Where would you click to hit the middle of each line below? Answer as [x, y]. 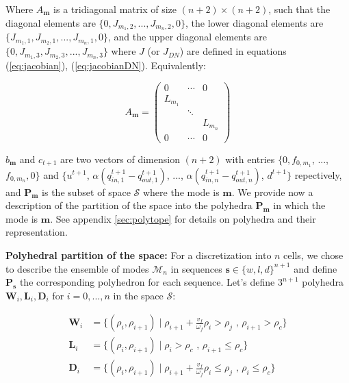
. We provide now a [272, 191]
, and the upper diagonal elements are [187, 37]
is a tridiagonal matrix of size [115, 9]
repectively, [318, 174]
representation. [37, 232]
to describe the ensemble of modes [77, 268]
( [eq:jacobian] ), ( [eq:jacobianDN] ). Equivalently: [106, 65]
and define [315, 268]
